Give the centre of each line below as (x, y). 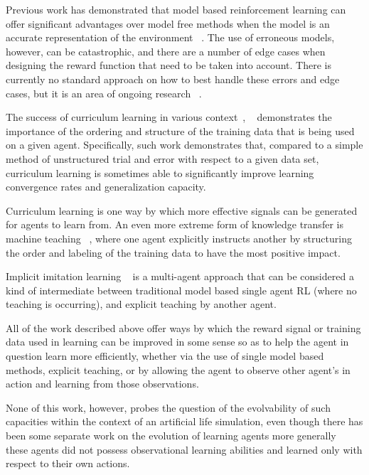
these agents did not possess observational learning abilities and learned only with (184, 449)
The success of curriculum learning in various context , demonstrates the (169, 117)
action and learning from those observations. (102, 384)
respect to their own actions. (68, 463)
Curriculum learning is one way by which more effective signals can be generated (182, 210)
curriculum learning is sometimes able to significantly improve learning (160, 172)
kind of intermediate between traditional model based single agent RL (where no (181, 290)
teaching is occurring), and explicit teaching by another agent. (141, 304)
